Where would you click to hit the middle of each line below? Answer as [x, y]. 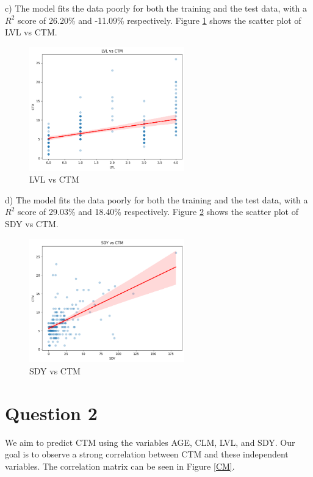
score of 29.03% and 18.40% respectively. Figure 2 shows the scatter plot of [158, 212]
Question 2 [51, 413]
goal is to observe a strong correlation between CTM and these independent [147, 454]
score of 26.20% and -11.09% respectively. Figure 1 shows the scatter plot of [159, 20]
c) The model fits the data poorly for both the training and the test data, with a [156, 8]
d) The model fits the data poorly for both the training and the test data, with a [156, 199]
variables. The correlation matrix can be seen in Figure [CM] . [120, 466]
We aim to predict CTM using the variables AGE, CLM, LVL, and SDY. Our [150, 442]
